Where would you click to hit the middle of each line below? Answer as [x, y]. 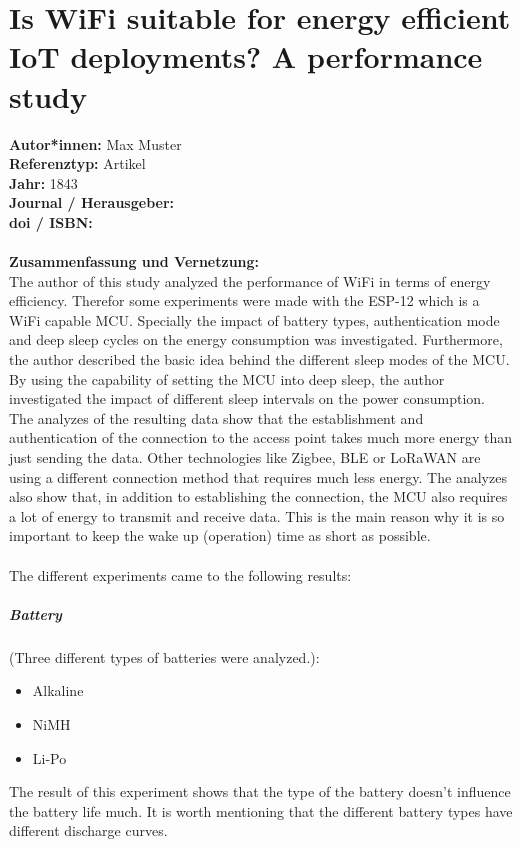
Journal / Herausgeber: [92, 202]
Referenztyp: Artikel [77, 163]
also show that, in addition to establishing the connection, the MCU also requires [258, 496]
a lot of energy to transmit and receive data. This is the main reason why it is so [257, 515]
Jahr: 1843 [43, 182]
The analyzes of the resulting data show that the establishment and [216, 417]
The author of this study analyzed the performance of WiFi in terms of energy [250, 280]
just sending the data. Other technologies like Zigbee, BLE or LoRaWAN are [245, 457]
